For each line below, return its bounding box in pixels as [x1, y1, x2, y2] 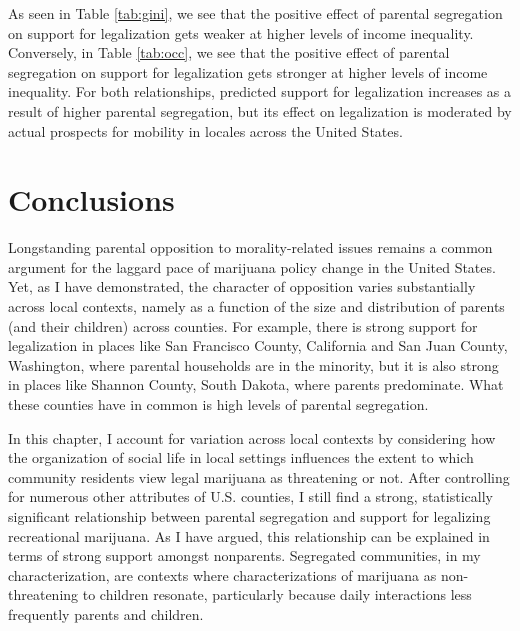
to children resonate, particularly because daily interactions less [82, 584, 472, 605]
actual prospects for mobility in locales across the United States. [8, 120, 403, 141]
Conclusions [8, 179, 175, 220]
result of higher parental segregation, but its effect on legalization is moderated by [8, 100, 512, 121]
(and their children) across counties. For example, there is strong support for [8, 315, 478, 336]
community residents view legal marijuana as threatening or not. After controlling [8, 466, 510, 487]
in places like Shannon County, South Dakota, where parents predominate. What [8, 374, 504, 395]
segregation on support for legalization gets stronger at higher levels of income [8, 61, 488, 82]
